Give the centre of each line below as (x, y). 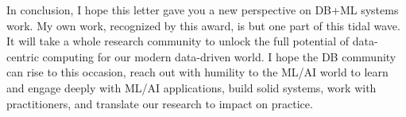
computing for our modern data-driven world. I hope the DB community (219, 56)
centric (23, 56)
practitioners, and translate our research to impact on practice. (160, 103)
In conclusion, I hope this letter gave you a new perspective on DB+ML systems (203, 10)
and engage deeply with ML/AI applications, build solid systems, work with (191, 87)
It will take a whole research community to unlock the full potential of (178, 41)
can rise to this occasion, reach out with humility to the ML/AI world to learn (197, 72)
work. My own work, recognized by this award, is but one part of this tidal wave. (203, 25)
